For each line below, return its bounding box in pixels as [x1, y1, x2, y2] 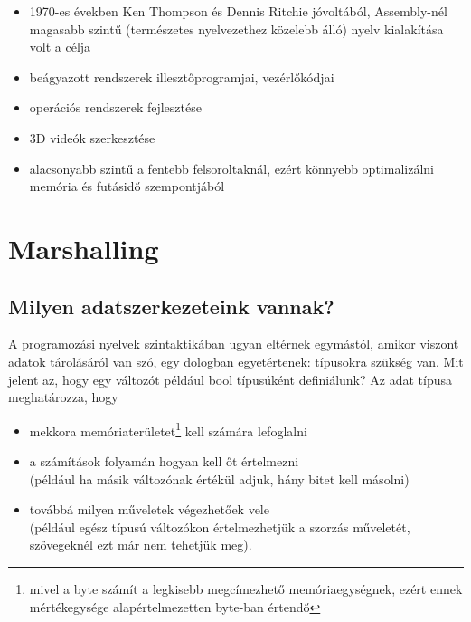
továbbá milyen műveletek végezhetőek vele [29, 500, 269, 519]
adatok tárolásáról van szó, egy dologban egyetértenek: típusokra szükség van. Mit [8, 351, 464, 370]
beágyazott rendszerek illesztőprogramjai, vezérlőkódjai [29, 67, 334, 86]
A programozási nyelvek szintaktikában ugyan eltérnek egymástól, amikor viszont [8, 334, 459, 353]
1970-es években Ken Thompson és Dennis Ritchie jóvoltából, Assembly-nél [29, 2, 447, 20]
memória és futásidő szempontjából [29, 177, 225, 196]
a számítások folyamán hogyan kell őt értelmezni [29, 451, 299, 470]
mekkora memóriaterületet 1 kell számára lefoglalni [29, 418, 307, 440]
